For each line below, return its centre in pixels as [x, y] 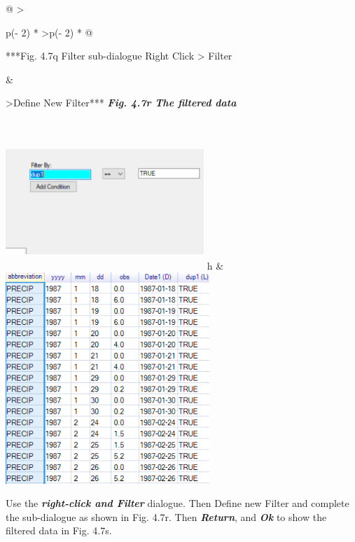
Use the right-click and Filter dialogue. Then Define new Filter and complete [177, 503]
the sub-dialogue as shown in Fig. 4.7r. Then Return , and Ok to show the [166, 516]
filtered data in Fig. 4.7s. [59, 530]
